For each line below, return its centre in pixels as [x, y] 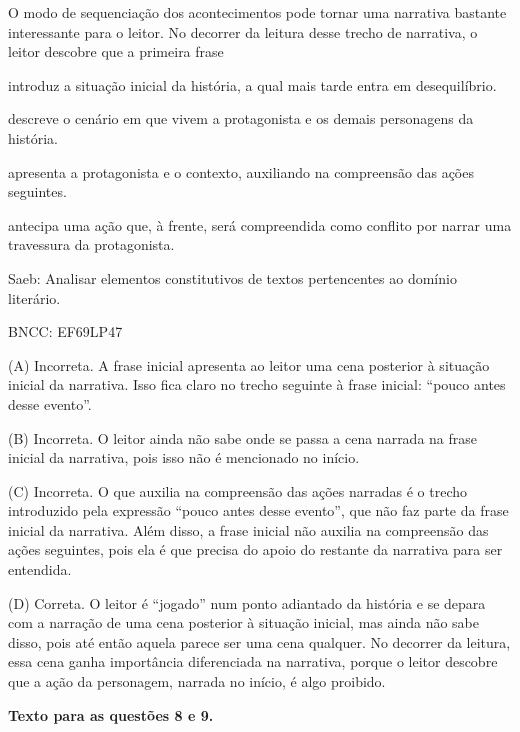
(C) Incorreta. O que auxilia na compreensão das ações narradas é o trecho [238, 490]
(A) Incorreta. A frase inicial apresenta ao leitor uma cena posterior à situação [249, 364]
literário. [34, 297]
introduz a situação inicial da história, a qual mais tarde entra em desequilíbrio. [252, 84]
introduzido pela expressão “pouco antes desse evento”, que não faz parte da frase [258, 510]
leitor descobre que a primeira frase [116, 51]
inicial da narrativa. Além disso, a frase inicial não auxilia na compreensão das [248, 529]
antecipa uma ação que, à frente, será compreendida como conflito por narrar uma [260, 224]
